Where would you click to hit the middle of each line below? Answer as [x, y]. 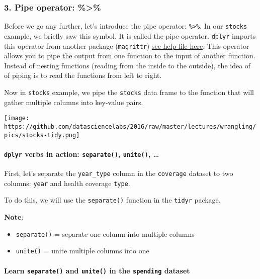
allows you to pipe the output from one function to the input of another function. [130, 56]
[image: [17, 118]
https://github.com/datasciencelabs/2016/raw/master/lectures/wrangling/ [130, 126]
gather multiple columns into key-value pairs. [74, 102]
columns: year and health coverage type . [67, 183]
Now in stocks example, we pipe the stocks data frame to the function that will [129, 92]
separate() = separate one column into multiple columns [105, 234]
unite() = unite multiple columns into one [82, 251]
